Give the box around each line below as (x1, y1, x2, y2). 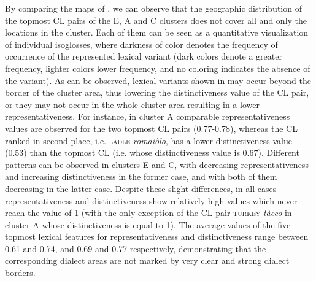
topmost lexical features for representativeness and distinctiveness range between (5, 230, 309, 243)
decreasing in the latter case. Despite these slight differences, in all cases (5, 182, 277, 194)
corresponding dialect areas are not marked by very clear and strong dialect (5, 254, 290, 267)
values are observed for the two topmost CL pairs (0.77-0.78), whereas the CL (5, 121, 298, 134)
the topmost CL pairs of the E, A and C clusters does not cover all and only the (5, 13, 307, 26)
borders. (5, 266, 36, 279)
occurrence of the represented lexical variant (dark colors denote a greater (5, 50, 282, 63)
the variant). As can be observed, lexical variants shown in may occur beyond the (5, 74, 311, 87)
